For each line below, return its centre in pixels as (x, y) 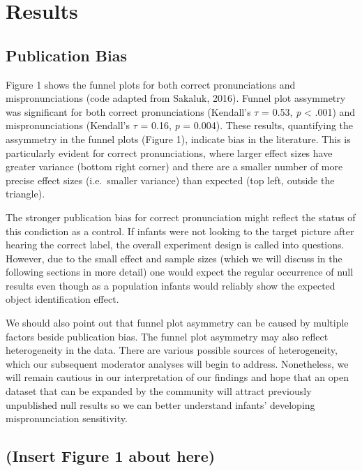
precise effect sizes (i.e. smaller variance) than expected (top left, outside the (170, 180)
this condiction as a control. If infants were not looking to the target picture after (180, 231)
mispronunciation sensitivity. (67, 418)
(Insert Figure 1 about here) (111, 456)
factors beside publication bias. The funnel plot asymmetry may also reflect (167, 336)
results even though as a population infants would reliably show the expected (171, 285)
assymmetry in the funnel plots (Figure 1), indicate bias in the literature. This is (178, 139)
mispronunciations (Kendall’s (68, 125)
